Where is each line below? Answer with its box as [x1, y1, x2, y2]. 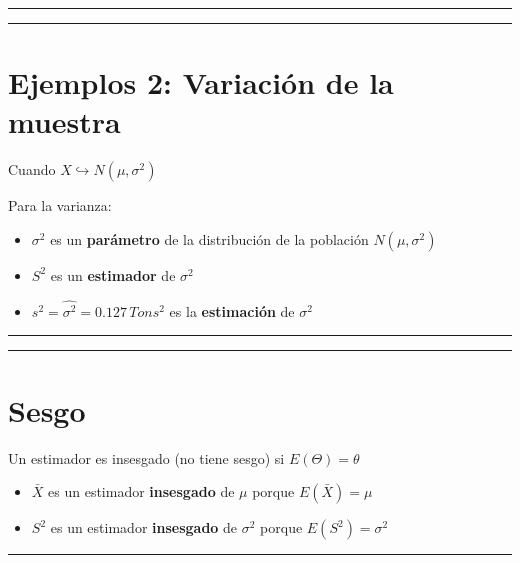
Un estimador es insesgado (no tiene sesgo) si [8, 447, 285, 468]
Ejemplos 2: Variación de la [8, 62, 394, 103]
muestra [8, 101, 121, 142]
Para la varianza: [8, 195, 112, 216]
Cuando [8, 159, 56, 180]
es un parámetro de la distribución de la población [50, 228, 369, 249]
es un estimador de [50, 264, 176, 285]
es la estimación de [169, 300, 295, 321]
